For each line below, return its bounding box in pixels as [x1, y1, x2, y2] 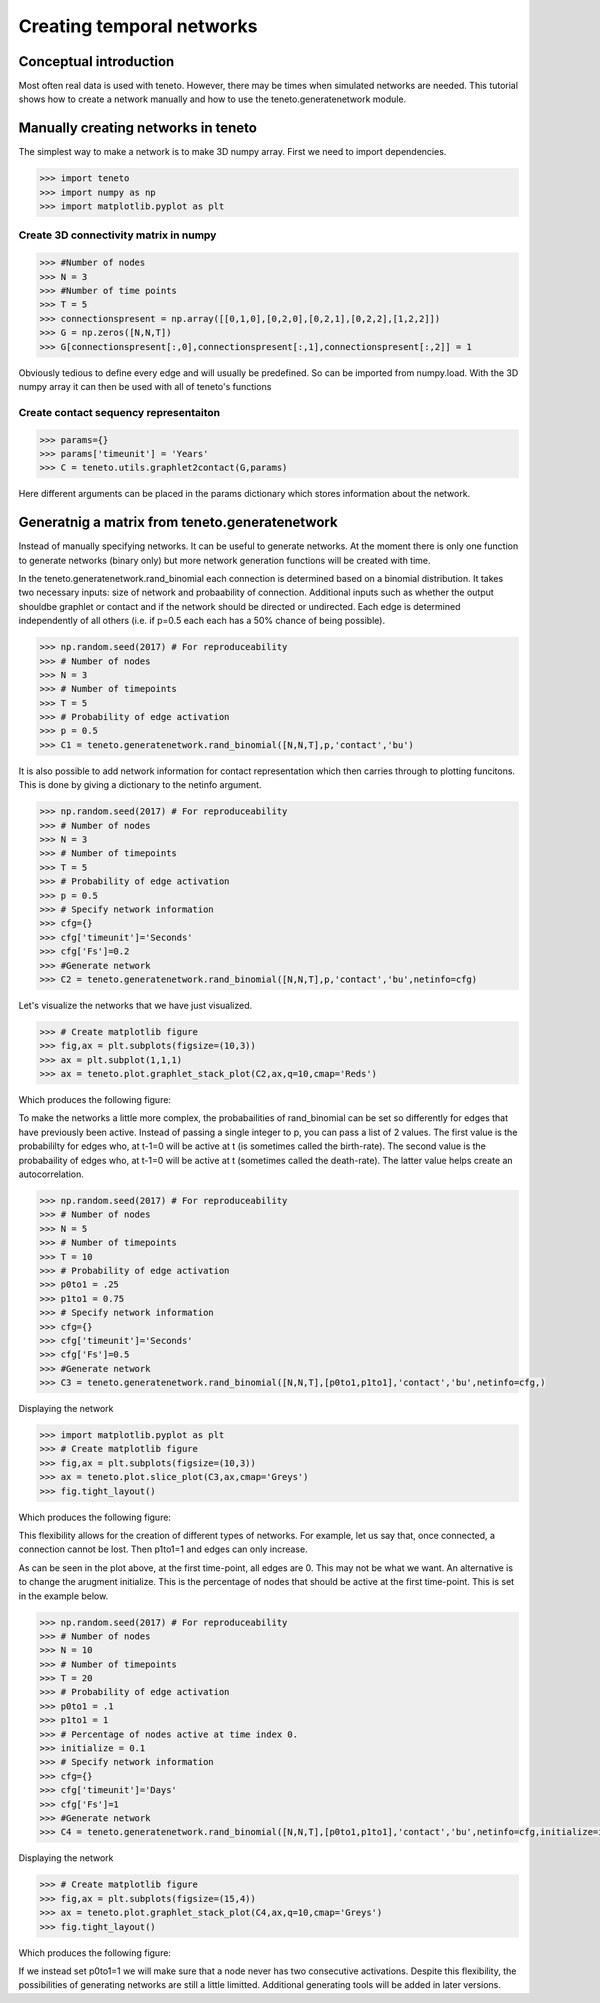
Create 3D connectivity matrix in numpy [18, 228, 217, 242]
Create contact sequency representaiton [18, 405, 220, 419]
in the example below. [18, 1590, 109, 1602]
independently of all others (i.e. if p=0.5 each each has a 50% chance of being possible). [18, 615, 385, 627]
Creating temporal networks [18, 15, 259, 37]
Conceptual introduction [18, 53, 175, 70]
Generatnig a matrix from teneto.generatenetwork [18, 514, 339, 531]
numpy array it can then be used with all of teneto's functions [18, 380, 272, 392]
